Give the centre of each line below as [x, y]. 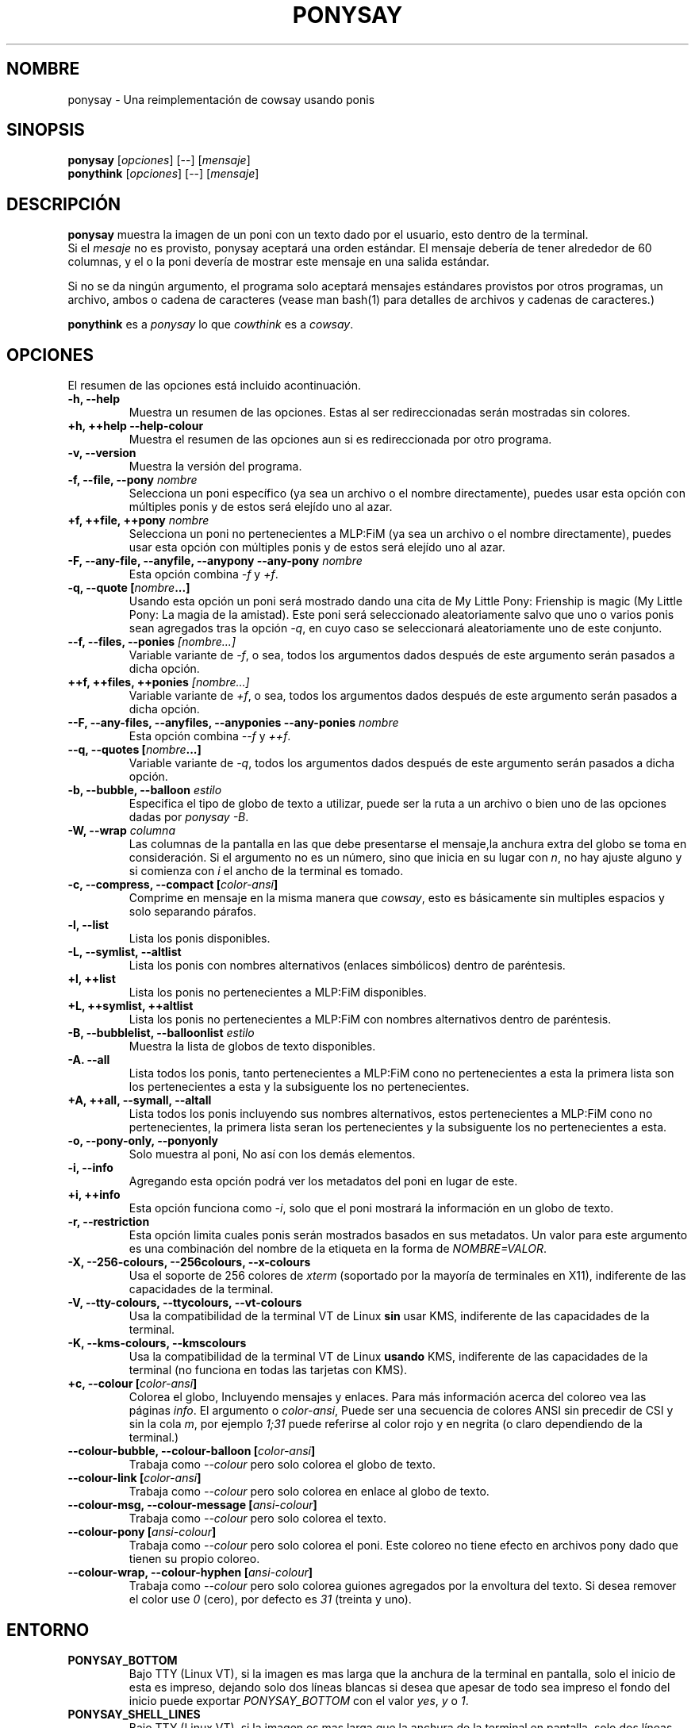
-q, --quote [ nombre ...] [129, 588]
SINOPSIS [46, 130]
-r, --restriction [109, 1222]
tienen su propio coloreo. [194, 1559]
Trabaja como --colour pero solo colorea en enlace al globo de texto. [309, 1492]
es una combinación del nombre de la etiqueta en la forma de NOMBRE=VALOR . [338, 1249]
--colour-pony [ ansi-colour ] [142, 1532]
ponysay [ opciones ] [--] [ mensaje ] [159, 160]
